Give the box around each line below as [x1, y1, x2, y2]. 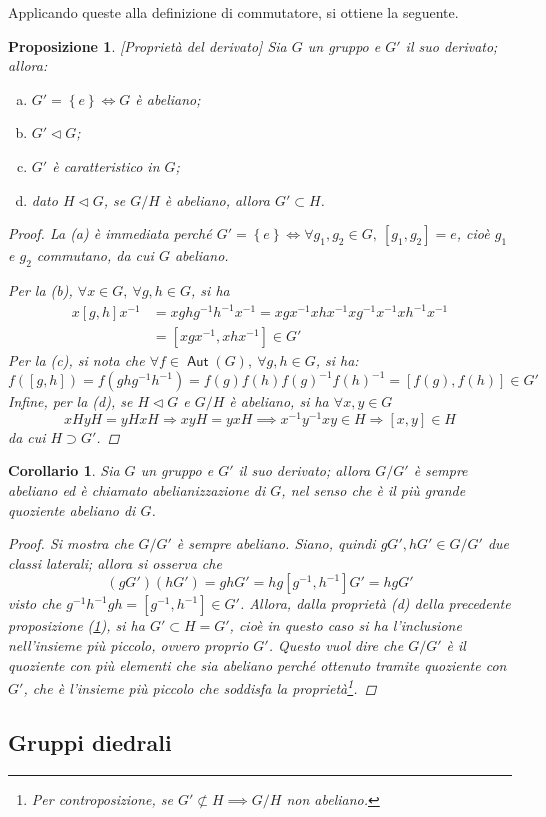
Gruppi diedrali [8, 726, 172, 757]
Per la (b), [8, 279, 73, 300]
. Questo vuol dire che [268, 635, 404, 656]
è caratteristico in [52, 155, 160, 176]
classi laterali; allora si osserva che [8, 552, 222, 573]
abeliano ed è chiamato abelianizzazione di [8, 480, 266, 501]
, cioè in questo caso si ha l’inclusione [229, 615, 462, 636]
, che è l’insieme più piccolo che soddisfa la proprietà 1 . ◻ [23, 675, 377, 698]
